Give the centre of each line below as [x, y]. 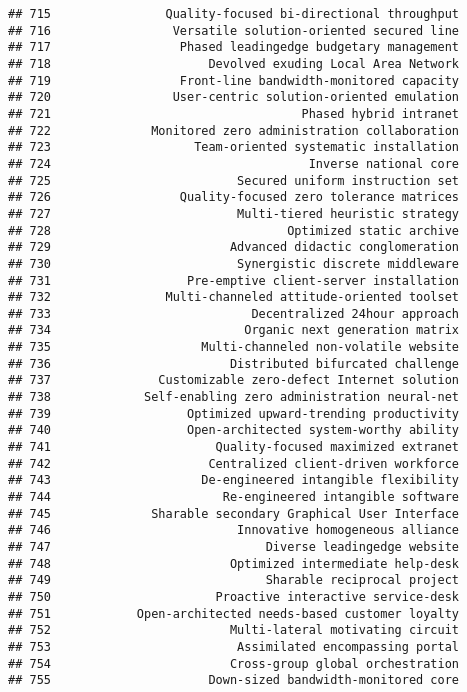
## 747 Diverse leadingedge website [234, 547]
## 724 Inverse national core [234, 163]
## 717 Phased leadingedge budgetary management [234, 47]
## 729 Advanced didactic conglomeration [234, 247]
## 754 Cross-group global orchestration [234, 663]
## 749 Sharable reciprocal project [234, 580]
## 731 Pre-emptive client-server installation [234, 280]
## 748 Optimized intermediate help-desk [234, 563]
